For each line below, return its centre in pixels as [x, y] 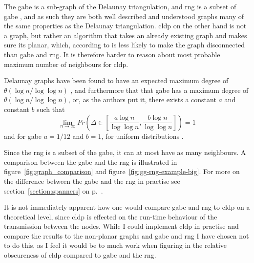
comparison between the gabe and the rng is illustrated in [91, 162]
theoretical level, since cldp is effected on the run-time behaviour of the [111, 216]
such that [51, 109]
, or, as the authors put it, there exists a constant [142, 99]
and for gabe [23, 136]
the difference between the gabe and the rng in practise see [92, 181]
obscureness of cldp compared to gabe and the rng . [80, 255]
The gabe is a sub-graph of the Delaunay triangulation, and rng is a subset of [120, 6]
